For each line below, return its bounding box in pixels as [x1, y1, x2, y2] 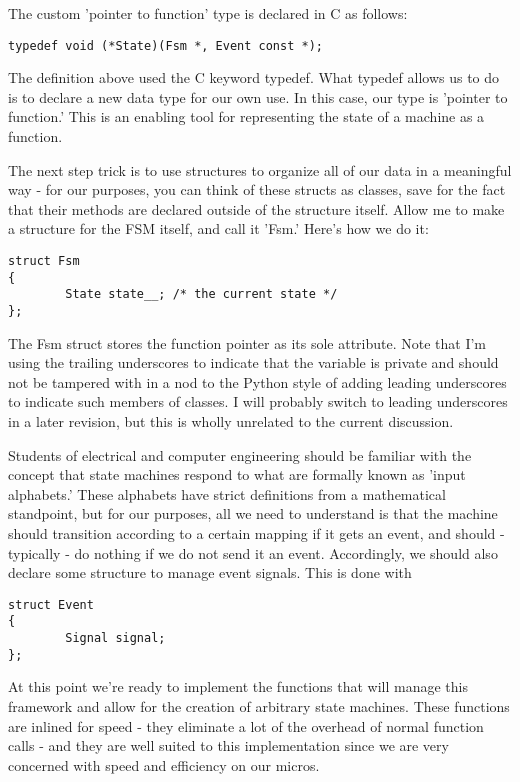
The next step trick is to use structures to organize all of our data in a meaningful [8, 159, 512, 180]
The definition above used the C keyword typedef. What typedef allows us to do [8, 67, 500, 88]
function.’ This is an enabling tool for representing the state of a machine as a [8, 106, 485, 127]
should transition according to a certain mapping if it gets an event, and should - [8, 522, 505, 543]
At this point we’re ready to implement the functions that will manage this [8, 676, 468, 697]
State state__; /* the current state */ [65, 287, 338, 302]
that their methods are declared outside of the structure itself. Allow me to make [8, 198, 505, 219]
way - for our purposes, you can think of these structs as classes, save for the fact [8, 179, 506, 200]
